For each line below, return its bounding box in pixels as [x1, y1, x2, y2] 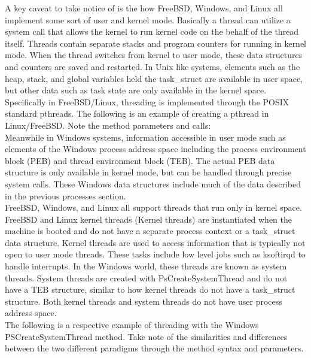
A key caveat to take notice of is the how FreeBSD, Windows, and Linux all [5, 2, 283, 14]
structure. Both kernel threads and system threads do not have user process [5, 295, 282, 307]
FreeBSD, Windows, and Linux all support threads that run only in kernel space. [5, 201, 302, 214]
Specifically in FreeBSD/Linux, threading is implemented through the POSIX [5, 95, 289, 108]
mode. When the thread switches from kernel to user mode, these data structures [5, 48, 303, 61]
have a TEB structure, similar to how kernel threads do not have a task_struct [5, 283, 295, 296]
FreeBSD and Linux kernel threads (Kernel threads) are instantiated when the [5, 213, 292, 225]
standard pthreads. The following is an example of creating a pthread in [5, 107, 269, 120]
